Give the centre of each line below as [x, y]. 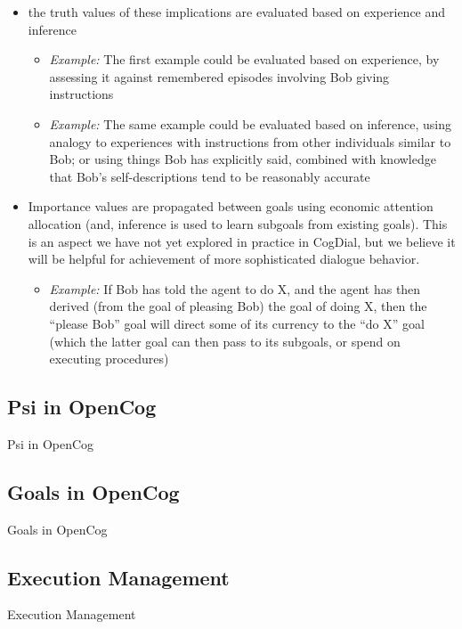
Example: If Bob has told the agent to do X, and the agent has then [235, 288]
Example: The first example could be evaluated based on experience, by [244, 59]
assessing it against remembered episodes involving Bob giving [219, 76]
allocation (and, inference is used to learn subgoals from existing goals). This [238, 223]
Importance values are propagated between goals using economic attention [231, 206]
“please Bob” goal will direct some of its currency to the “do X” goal [237, 323]
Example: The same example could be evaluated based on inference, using [251, 123]
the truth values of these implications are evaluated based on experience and [237, 12]
